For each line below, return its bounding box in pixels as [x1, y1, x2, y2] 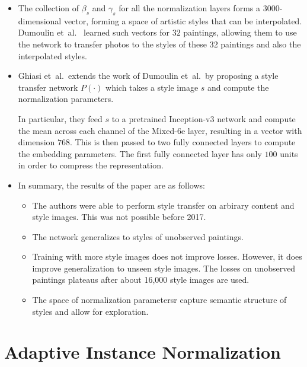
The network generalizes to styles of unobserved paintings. [32, 230, 244, 242]
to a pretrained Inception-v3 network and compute [111, 112, 296, 125]
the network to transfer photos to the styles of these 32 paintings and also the [18, 37, 301, 50]
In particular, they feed [18, 112, 103, 125]
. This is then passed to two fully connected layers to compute [70, 136, 296, 148]
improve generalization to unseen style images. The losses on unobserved [32, 261, 296, 274]
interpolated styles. [18, 49, 87, 62]
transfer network [18, 81, 78, 93]
